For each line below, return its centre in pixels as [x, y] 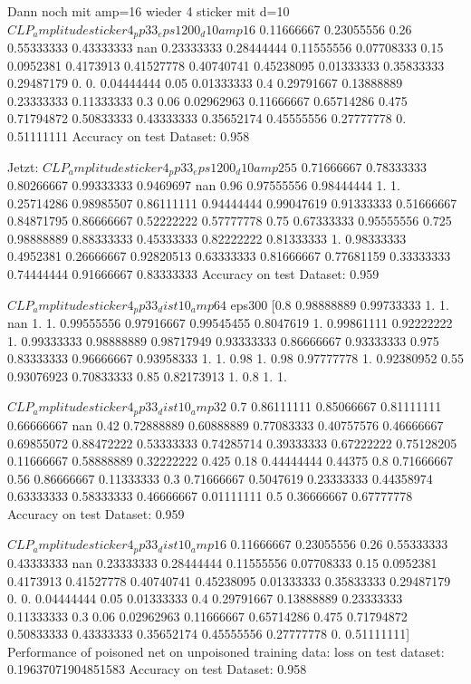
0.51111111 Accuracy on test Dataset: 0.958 [129, 136]
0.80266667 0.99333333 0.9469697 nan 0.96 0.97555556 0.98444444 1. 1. [204, 185]
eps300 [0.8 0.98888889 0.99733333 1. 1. [340, 304]
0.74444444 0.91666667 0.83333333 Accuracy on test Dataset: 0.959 [193, 274]
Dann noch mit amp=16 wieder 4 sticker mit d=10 [149, 11]
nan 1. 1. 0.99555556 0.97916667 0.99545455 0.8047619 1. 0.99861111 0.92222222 [230, 323]
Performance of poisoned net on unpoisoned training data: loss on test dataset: [226, 651]
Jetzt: [23, 166]
